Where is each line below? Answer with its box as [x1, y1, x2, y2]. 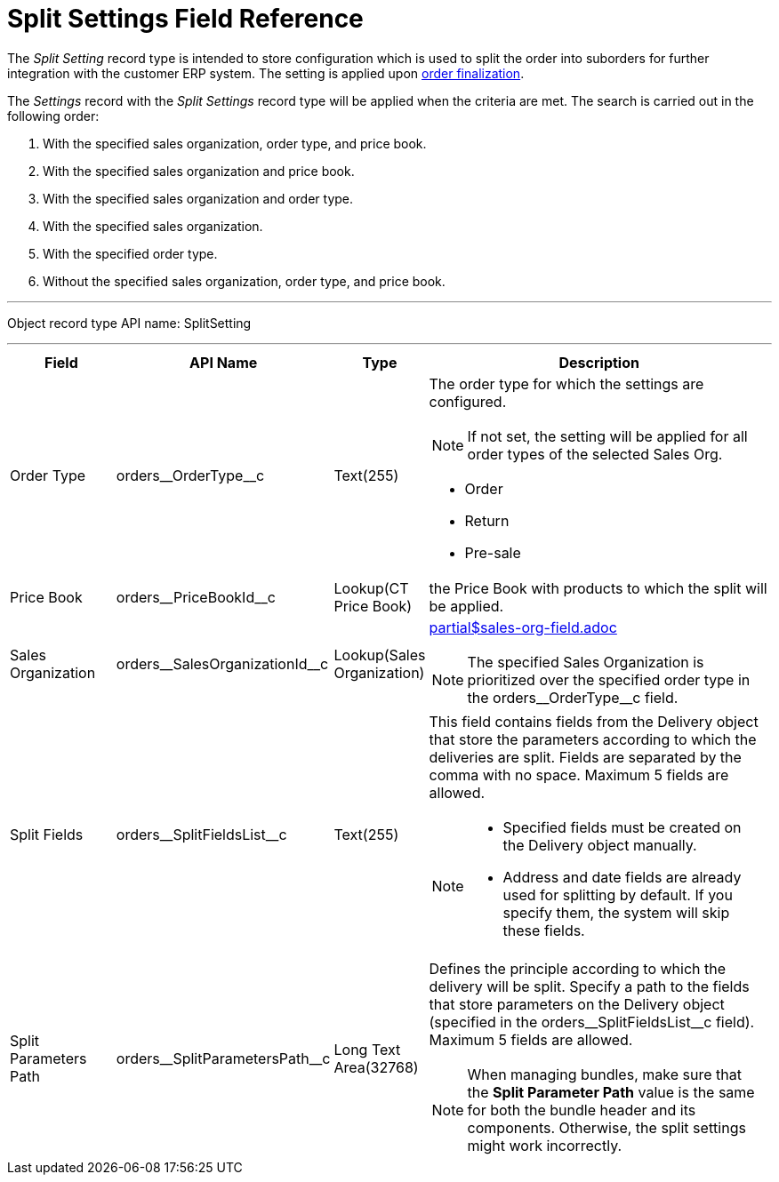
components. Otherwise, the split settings [467, 1118, 746, 1137]
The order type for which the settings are [429, 374, 704, 393]
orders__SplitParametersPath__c [116, 1049, 331, 1067]
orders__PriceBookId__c [116, 587, 276, 606]
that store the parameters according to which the [429, 730, 757, 748]
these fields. [502, 921, 585, 939]
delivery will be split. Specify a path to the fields [429, 977, 750, 995]
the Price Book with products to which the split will [429, 579, 767, 597]
